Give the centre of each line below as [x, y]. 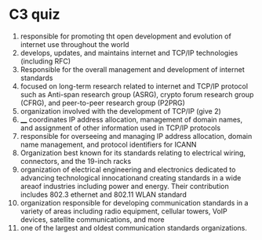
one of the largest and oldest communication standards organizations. [134, 227]
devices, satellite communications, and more [92, 219]
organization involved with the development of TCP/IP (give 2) [121, 111]
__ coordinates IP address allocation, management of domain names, [131, 119]
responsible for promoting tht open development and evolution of [126, 36]
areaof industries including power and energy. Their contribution [125, 186]
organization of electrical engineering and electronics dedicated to [128, 169]
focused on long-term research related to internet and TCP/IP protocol [134, 86]
